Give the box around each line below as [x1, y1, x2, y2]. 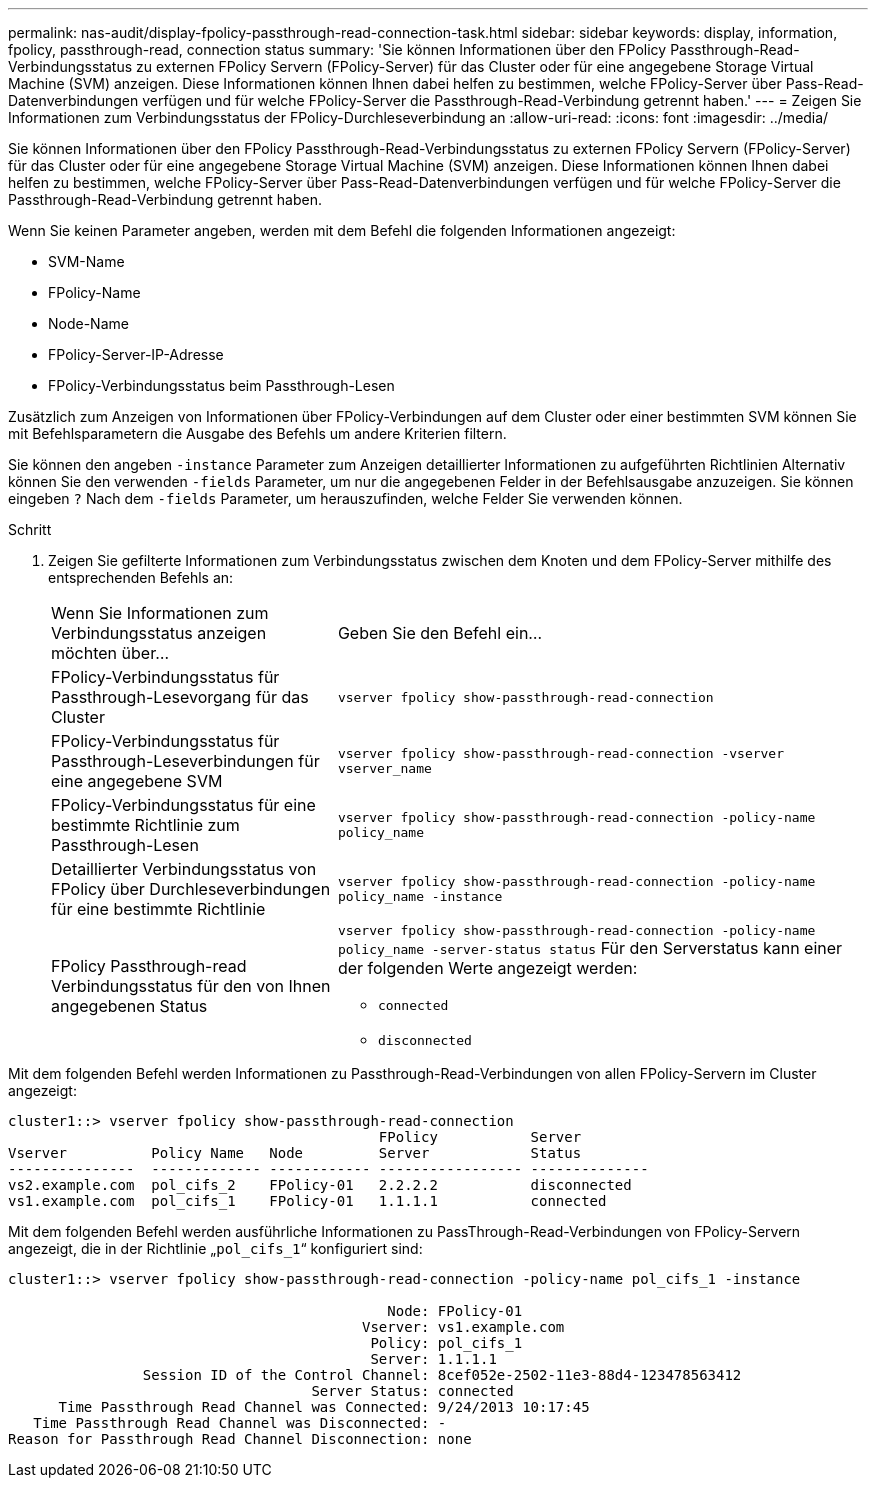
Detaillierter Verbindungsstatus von [51, 859, 317, 879]
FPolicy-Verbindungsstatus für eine [51, 795, 316, 815]
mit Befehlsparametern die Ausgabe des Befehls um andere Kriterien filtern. [8, 425, 507, 442]
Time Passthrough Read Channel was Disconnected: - [33, 1415, 447, 1431]
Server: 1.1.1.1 [370, 1351, 497, 1367]
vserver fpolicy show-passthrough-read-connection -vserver [337, 746, 785, 761]
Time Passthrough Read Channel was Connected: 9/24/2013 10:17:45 [58, 1399, 590, 1415]
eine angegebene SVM [51, 771, 223, 791]
